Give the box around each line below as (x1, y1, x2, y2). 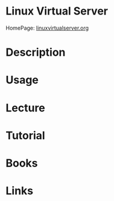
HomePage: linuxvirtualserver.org (5, 24, 89, 31)
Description (5, 45, 66, 59)
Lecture (5, 101, 46, 114)
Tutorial (5, 128, 46, 142)
